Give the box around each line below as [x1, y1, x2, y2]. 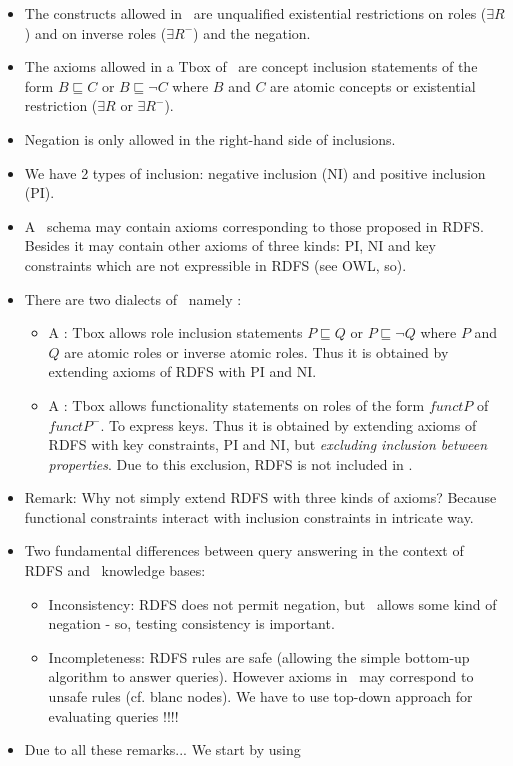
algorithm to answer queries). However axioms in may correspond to [48, 666, 474, 687]
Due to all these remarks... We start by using [24, 739, 301, 760]
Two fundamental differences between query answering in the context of [24, 540, 464, 561]
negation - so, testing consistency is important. [48, 613, 335, 634]
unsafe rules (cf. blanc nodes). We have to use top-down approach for [48, 686, 473, 707]
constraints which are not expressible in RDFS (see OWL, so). [24, 254, 407, 275]
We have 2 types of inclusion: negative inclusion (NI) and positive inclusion [24, 162, 486, 183]
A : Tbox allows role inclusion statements [48, 322, 303, 343]
